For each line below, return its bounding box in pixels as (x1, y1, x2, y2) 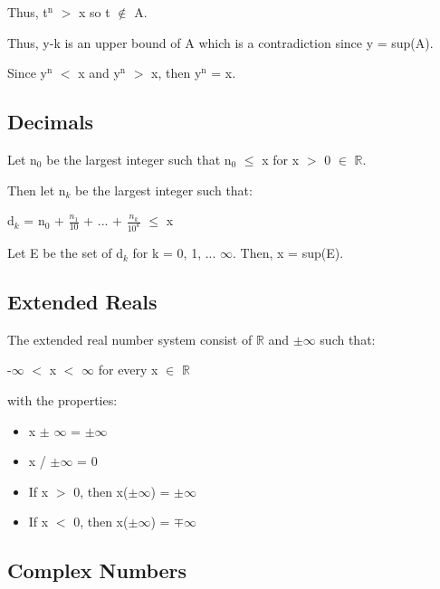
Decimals (7, 108, 94, 136)
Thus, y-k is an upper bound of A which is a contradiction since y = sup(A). (7, 33, 434, 52)
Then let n (7, 180, 66, 199)
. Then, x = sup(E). (233, 243, 344, 262)
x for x (262, 149, 300, 168)
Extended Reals (7, 288, 158, 316)
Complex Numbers (7, 556, 187, 584)
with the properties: (7, 391, 118, 410)
